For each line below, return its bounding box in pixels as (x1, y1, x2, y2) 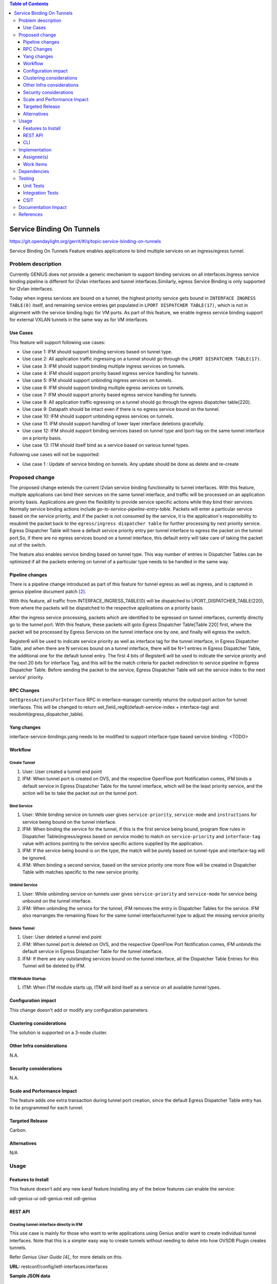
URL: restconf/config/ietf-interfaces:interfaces (9, 1263, 108, 1270)
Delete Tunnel (9, 926, 35, 931)
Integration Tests (23, 190, 59, 196)
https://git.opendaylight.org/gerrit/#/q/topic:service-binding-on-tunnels (9, 238, 161, 244)
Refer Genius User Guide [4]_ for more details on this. (9, 1254, 123, 1260)
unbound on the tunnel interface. (22, 898, 92, 904)
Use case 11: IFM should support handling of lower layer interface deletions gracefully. (22, 420, 205, 426)
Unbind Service (9, 882, 38, 888)
